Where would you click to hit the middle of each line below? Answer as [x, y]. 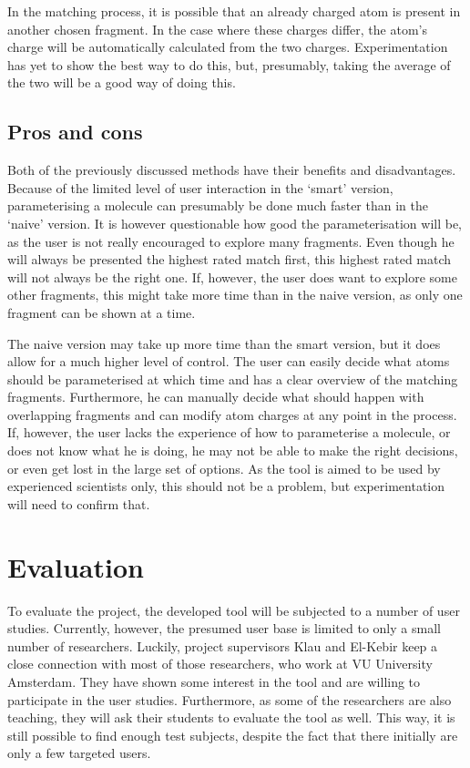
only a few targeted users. [79, 753]
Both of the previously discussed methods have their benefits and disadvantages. [232, 170]
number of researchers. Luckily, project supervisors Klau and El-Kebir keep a [223, 645]
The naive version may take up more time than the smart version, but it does [224, 343]
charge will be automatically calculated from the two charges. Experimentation [228, 47]
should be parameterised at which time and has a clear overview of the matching [233, 379]
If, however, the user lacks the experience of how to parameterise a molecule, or [229, 432]
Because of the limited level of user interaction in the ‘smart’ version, [200, 187]
